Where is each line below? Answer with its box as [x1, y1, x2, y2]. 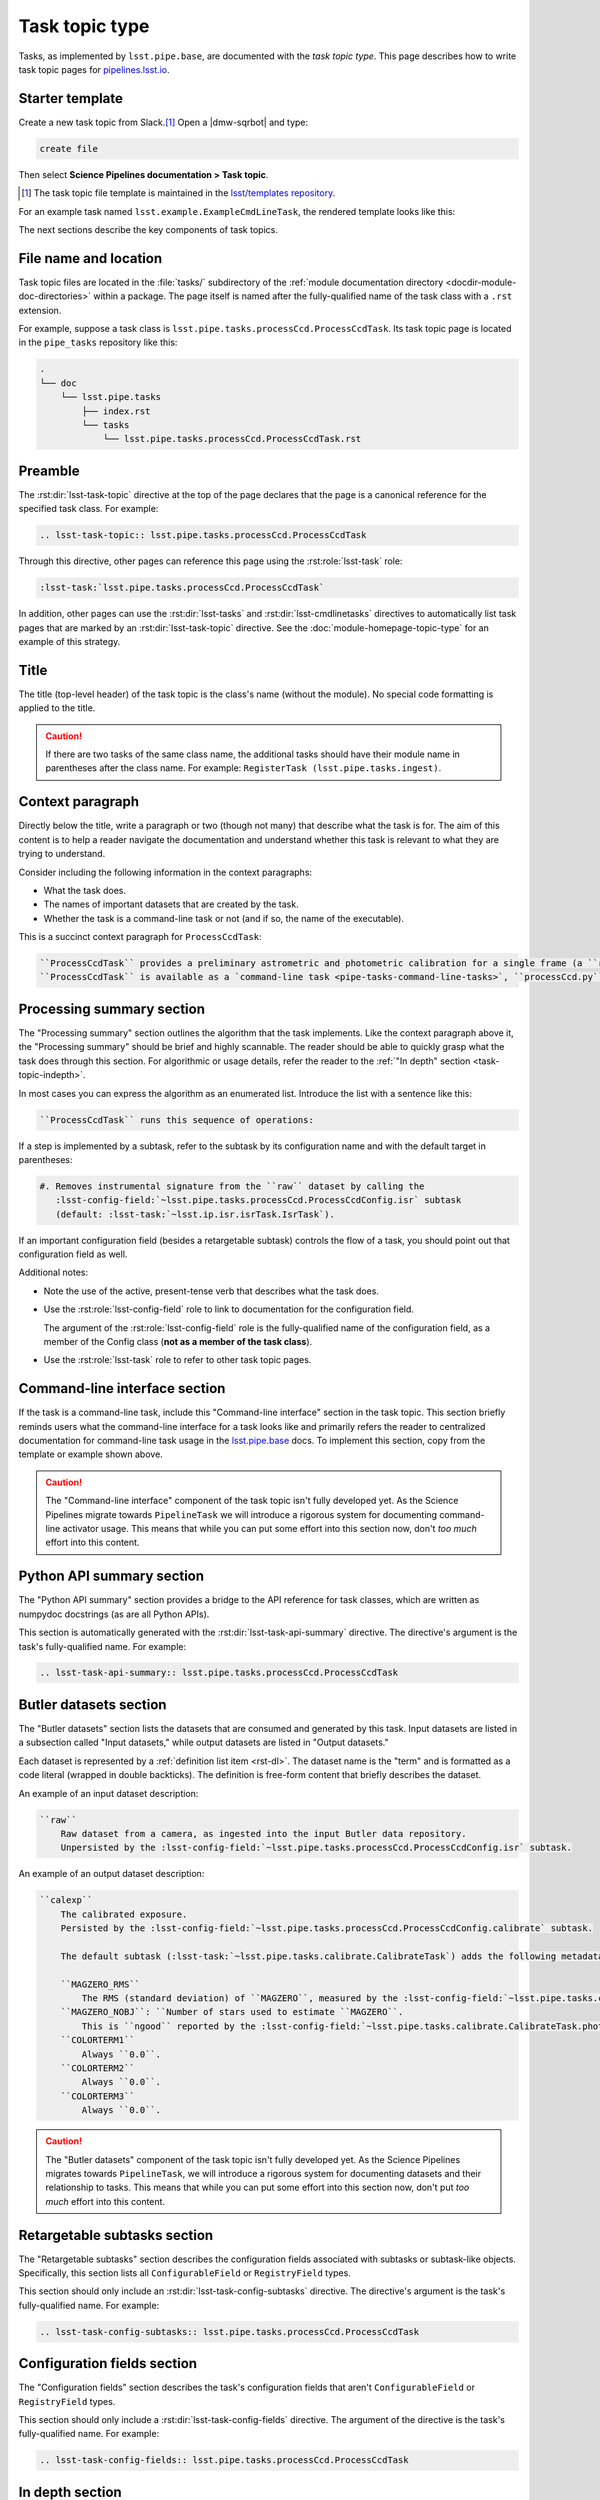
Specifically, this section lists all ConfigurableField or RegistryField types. [18, 2266, 352, 2279]
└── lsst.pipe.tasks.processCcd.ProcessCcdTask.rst [102, 433, 362, 445]
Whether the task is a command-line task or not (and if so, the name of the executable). [43, 912, 405, 924]
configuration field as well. [18, 1248, 128, 1260]
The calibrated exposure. [60, 1908, 188, 1920]
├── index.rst [81, 405, 151, 417]
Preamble [18, 462, 80, 479]
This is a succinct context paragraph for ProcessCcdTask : [18, 931, 262, 943]
